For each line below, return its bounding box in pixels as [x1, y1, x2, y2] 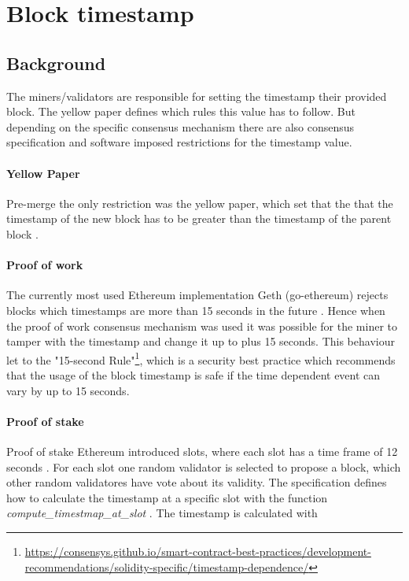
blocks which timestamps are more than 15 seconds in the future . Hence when [6, 302, 385, 318]
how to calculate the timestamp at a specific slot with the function [6, 489, 328, 505]
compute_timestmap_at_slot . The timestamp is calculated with [6, 505, 318, 521]
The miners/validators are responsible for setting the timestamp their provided [6, 87, 387, 104]
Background [6, 50, 106, 75]
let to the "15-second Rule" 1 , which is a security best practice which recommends [6, 349, 396, 368]
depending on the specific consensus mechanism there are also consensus [6, 118, 355, 135]
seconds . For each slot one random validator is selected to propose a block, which [6, 458, 401, 475]
